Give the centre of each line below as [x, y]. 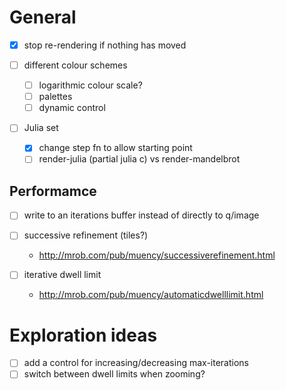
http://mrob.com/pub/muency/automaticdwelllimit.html [151, 295]
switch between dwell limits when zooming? [114, 374]
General [43, 17]
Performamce [53, 191]
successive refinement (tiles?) [86, 235]
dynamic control [72, 108]
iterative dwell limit [62, 275]
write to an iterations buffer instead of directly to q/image [141, 215]
